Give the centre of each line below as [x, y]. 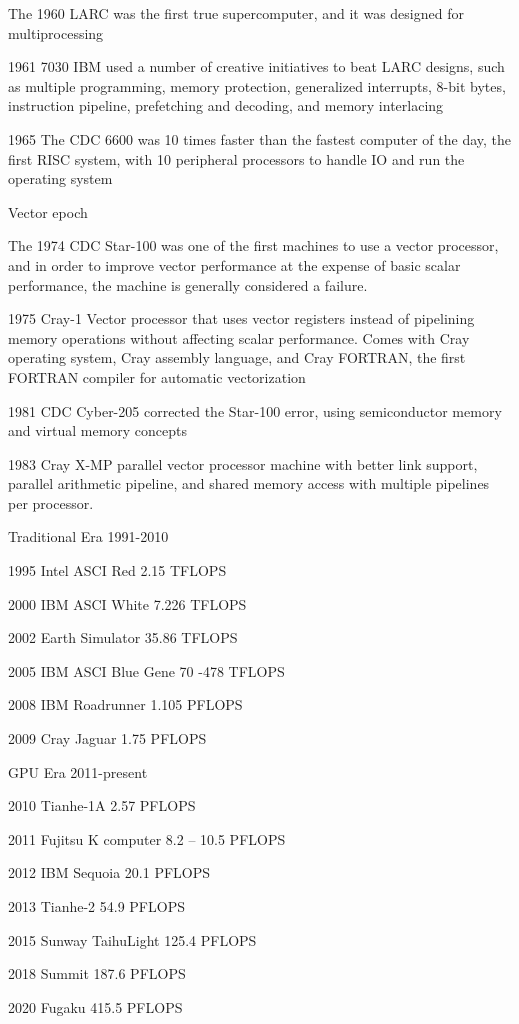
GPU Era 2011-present [78, 771]
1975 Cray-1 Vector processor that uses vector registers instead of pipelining [241, 318]
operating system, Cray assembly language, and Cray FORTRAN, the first [237, 357]
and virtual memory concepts [98, 430]
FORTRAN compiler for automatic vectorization [157, 376]
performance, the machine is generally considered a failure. [188, 284]
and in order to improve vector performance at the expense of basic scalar [234, 264]
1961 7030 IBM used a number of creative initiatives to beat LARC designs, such [256, 66]
